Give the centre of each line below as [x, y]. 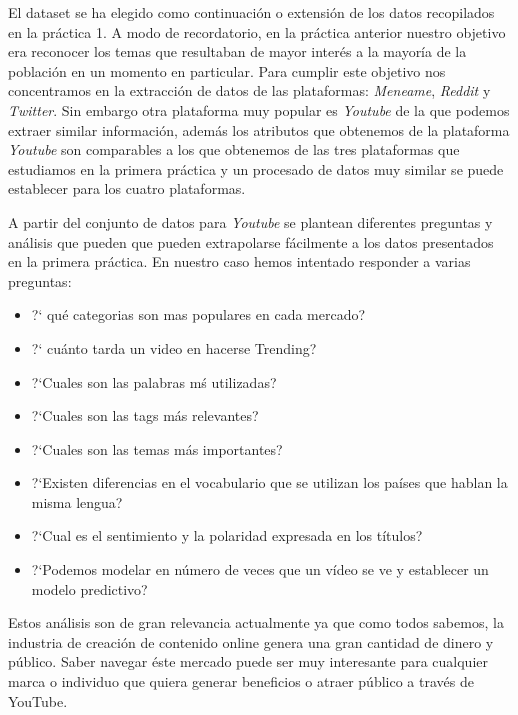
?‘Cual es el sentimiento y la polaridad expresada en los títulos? [227, 535]
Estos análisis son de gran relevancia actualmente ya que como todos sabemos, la [256, 622]
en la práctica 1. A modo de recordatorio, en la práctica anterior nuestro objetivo [257, 31]
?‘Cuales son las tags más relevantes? [145, 415]
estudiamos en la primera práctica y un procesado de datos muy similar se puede [256, 168]
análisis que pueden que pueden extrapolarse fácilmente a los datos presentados [251, 241]
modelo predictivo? [89, 588]
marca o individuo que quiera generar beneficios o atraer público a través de [241, 681]
